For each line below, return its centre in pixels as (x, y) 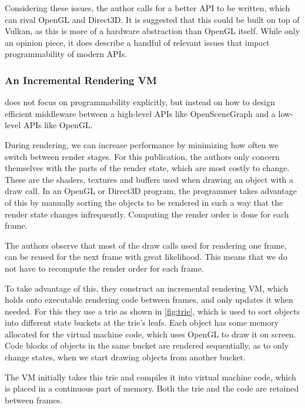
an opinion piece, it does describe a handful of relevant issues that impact (137, 42)
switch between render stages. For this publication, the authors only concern (142, 156)
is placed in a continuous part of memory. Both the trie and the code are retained (152, 388)
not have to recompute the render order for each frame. (104, 268)
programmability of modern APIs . (66, 54)
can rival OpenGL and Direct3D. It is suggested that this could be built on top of (152, 19)
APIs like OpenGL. (58, 125)
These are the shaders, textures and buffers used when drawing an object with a (149, 179)
